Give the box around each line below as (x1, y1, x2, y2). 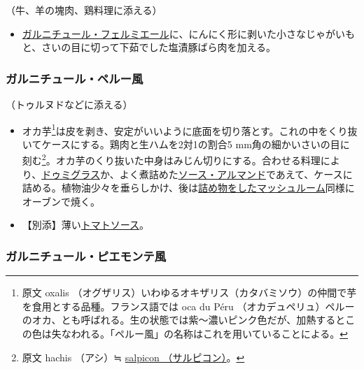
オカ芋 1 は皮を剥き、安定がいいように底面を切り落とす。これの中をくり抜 (22, 121, 358, 138)
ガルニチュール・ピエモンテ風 (6, 247, 167, 264)
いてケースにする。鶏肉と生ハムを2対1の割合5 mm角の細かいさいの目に (22, 136, 350, 151)
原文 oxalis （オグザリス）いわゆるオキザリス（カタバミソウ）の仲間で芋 (22, 285, 357, 300)
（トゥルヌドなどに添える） (6, 97, 133, 111)
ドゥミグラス (41, 166, 100, 181)
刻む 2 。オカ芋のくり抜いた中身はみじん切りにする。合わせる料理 (22, 151, 321, 168)
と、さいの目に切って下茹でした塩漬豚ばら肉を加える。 (22, 40, 276, 55)
